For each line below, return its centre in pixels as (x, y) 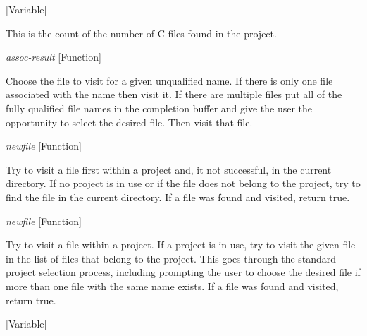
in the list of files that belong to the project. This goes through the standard (171, 258)
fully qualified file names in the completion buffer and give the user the (159, 108)
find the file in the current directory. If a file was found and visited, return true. (178, 197)
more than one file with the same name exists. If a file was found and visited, (172, 286)
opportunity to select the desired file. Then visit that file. (129, 122)
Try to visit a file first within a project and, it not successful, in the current (169, 169)
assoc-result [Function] (54, 57)
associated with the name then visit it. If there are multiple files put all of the (174, 94)
